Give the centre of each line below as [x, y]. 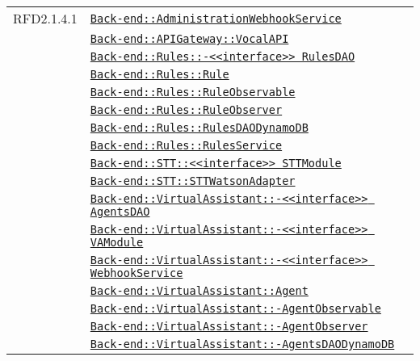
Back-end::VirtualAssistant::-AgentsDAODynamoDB [242, 344]
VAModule [117, 242]
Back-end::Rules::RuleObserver [186, 110]
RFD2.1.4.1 [45, 18]
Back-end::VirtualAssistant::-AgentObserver [229, 326]
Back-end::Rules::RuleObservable [193, 92]
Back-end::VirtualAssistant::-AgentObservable [235, 309]
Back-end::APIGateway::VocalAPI [189, 39]
